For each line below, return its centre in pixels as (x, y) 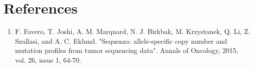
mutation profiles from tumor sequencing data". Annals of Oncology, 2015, (127, 50)
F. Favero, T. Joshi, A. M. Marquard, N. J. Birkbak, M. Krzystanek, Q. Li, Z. (133, 31)
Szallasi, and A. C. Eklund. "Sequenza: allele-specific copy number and (121, 41)
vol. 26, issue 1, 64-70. (48, 59)
